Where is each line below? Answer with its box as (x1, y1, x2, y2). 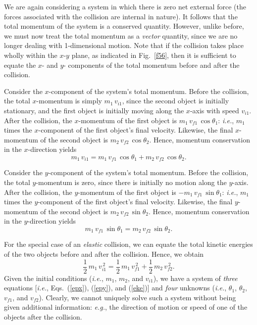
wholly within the (4, 49, 57, 60)
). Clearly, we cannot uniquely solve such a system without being (39, 292, 236, 302)
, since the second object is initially (122, 95, 229, 106)
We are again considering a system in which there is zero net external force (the (4, 1, 246, 11)
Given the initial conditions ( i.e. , (4, 273, 103, 283)
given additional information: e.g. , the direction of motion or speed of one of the (4, 302, 248, 312)
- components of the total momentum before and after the (63, 59, 240, 70)
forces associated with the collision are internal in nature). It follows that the (4, 11, 238, 21)
